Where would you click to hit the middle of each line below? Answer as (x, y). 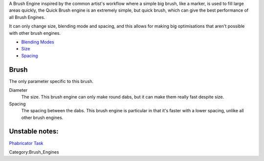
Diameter (18, 90)
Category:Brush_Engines (34, 152)
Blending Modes (38, 42)
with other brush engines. (35, 33)
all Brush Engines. (27, 17)
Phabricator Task (26, 143)
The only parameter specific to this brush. (51, 81)
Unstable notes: (34, 131)
